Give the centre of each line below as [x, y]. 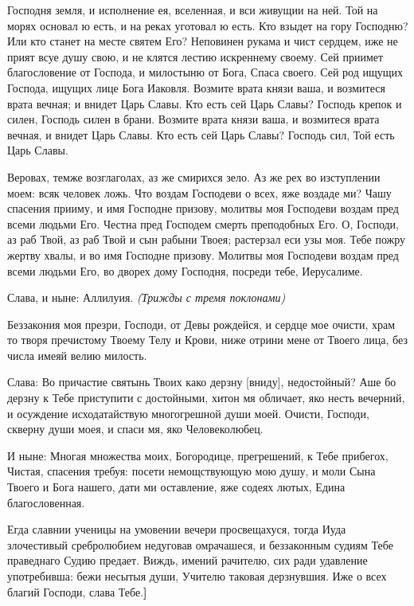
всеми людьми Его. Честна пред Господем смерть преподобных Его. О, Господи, [203, 223]
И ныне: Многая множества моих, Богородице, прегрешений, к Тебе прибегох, [198, 455]
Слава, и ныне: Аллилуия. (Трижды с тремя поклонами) [146, 297]
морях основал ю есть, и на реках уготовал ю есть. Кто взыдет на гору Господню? [208, 25]
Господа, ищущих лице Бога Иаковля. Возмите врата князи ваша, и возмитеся [196, 87]
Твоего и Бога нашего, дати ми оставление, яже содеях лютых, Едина [176, 487]
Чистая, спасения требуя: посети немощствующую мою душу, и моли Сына [191, 471]
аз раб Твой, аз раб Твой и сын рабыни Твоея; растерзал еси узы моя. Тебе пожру [207, 239]
